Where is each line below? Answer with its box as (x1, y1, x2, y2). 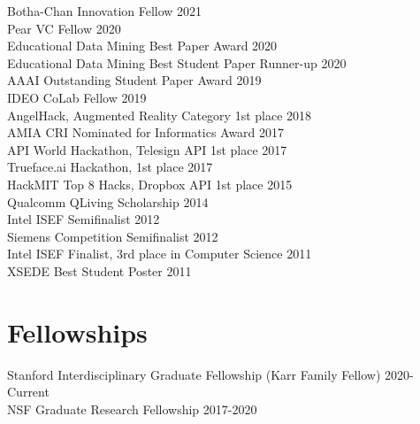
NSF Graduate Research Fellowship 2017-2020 (7, 399, 257, 418)
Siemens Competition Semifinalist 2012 (7, 227, 218, 245)
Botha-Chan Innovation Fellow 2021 (7, 2, 202, 19)
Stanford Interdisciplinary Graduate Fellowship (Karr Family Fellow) (7, 365, 381, 383)
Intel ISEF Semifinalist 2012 (7, 210, 160, 228)
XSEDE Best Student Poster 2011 (7, 261, 192, 280)
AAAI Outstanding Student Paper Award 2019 (7, 71, 262, 89)
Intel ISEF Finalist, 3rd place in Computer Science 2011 (7, 244, 312, 263)
